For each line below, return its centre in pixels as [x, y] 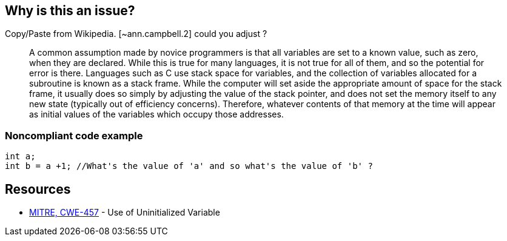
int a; [20, 157]
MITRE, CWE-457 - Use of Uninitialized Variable [125, 213]
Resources [38, 189]
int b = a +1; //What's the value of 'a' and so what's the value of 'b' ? [189, 166]
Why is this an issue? [70, 11]
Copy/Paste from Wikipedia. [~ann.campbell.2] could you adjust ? [136, 34]
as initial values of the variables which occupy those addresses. [156, 114]
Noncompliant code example [74, 135]
